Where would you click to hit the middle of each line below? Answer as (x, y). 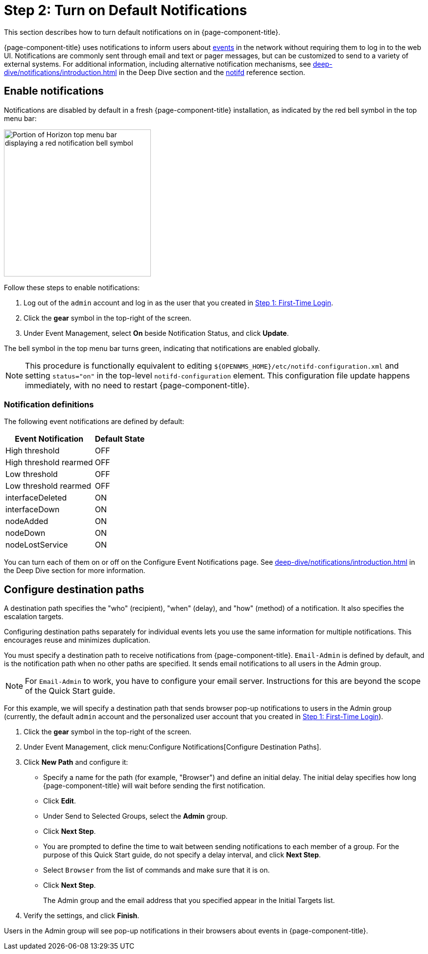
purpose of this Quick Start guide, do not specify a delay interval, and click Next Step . (182, 855)
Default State (120, 439)
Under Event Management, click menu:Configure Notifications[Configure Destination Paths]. (172, 747)
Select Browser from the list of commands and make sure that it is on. (156, 870)
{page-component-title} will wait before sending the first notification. (154, 786)
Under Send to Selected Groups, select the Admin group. (135, 816)
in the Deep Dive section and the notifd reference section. (212, 72)
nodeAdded (27, 521)
